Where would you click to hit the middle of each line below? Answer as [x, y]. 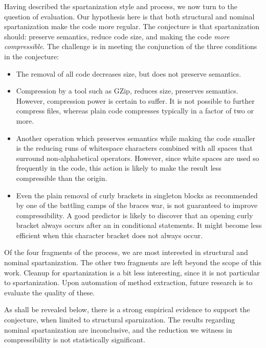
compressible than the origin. [62, 178]
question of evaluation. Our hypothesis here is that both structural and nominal [129, 16]
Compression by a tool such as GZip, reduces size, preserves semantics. [127, 91]
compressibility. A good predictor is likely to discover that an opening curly [135, 215]
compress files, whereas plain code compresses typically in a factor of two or [135, 111]
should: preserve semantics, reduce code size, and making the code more [117, 36]
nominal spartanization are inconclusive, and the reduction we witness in [118, 329]
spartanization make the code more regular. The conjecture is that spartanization [132, 26]
